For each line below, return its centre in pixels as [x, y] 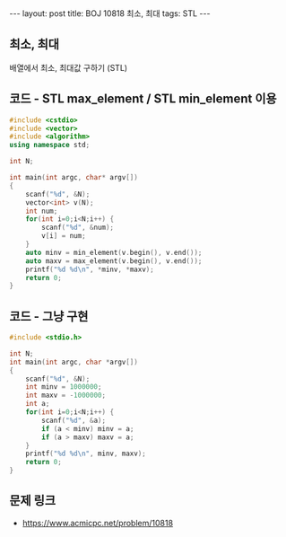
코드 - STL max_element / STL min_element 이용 [143, 99]
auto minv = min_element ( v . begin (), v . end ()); [114, 252]
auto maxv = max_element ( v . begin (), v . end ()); [114, 261]
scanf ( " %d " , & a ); [74, 420]
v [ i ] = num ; [64, 236]
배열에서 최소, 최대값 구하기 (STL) [69, 67]
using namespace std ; [50, 145]
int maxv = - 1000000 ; [65, 396]
